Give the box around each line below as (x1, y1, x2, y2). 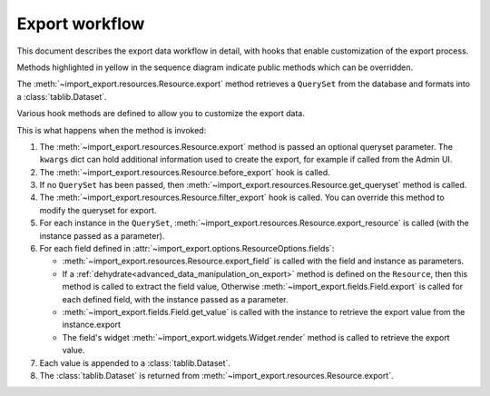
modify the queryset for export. (39, 204, 157, 215)
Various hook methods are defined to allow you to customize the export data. (16, 108, 306, 119)
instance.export (62, 319, 122, 331)
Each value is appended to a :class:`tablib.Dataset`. (39, 357, 231, 368)
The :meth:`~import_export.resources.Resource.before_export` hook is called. (39, 166, 330, 177)
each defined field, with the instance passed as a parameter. (62, 293, 289, 304)
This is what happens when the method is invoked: (16, 124, 207, 135)
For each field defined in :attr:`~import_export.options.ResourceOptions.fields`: (39, 243, 335, 254)
